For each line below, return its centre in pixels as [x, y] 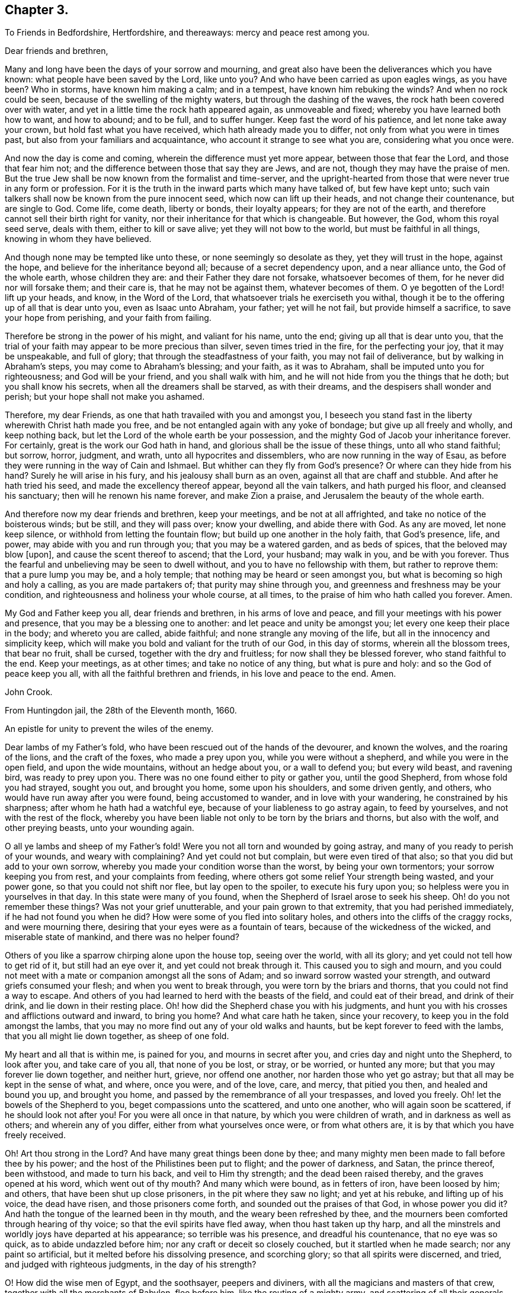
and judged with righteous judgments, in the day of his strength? [131, 1265]
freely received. [35, 1135]
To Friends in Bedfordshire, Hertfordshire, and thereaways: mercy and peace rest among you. [187, 33]
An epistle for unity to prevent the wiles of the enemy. [109, 729]
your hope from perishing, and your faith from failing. [108, 318]
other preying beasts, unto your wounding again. [100, 828]
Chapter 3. [37, 10]
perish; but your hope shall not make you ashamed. [105, 397]
